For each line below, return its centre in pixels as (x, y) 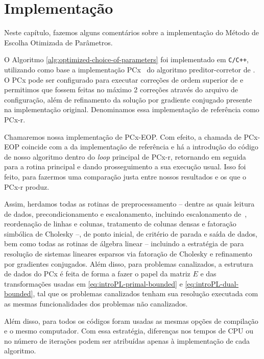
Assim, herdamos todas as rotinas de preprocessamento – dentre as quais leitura (129, 204)
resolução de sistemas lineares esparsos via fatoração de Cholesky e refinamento (128, 254)
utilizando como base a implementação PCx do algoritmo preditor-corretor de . (130, 69)
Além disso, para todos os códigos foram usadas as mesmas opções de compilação (131, 320)
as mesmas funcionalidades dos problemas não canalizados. (96, 304)
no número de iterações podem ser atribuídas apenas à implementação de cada (127, 340)
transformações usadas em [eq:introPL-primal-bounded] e (93, 283)
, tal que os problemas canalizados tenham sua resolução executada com (146, 293)
